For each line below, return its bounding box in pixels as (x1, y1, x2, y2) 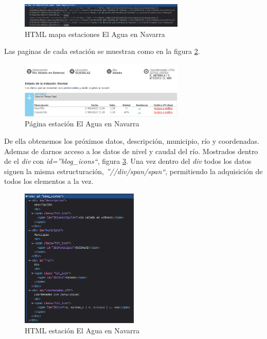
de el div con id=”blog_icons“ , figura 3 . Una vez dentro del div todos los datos (4, 156, 252, 166)
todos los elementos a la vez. (4, 176, 94, 186)
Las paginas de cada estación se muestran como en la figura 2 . (4, 46, 200, 56)
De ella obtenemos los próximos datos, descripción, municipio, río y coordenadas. (4, 136, 259, 146)
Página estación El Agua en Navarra (25, 118, 139, 129)
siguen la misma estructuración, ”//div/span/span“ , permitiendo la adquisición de (4, 165, 263, 176)
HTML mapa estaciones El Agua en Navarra (25, 28, 165, 39)
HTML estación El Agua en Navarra (25, 325, 139, 335)
